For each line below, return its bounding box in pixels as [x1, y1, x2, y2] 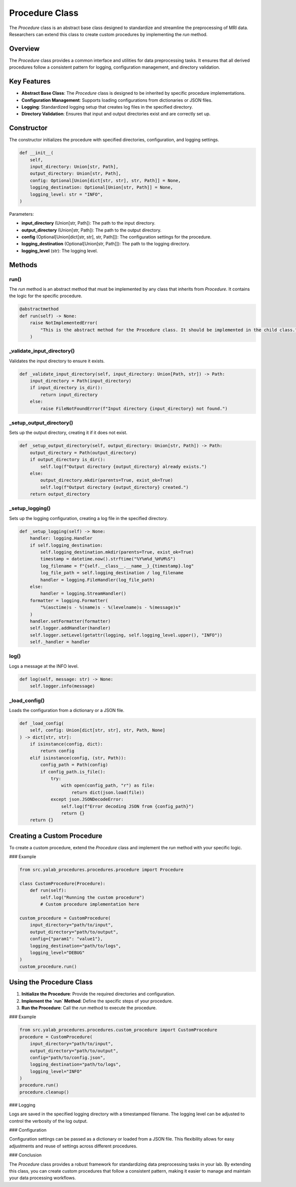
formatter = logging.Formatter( [30, 597, 109, 603]
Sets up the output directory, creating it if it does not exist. [9, 430, 128, 435]
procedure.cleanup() [19, 1089, 69, 1095]
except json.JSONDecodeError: [50, 796, 124, 802]
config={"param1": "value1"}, [30, 936, 103, 942]
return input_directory [40, 392, 98, 397]
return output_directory [30, 491, 90, 497]
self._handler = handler [30, 639, 90, 645]
